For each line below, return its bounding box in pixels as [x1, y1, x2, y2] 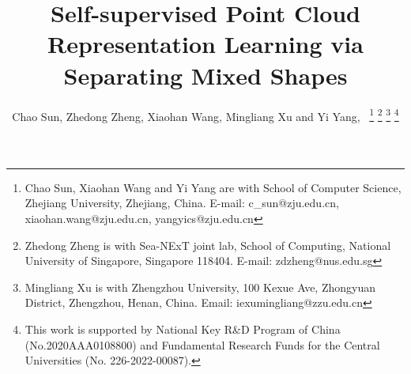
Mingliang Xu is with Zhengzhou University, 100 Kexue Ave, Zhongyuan [25, 278, 375, 295]
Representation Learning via [47, 28, 364, 60]
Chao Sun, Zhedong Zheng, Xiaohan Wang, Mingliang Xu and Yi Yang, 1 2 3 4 [12, 105, 399, 124]
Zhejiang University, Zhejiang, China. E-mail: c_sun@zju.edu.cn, [25, 195, 339, 211]
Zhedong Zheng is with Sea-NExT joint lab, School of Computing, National [25, 236, 391, 253]
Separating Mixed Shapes [63, 59, 348, 91]
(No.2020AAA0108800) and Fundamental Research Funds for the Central [25, 336, 380, 353]
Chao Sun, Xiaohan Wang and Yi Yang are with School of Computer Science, [25, 179, 402, 195]
